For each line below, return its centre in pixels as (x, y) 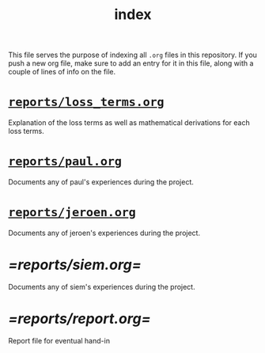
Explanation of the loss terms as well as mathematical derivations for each (129, 123)
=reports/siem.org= (75, 265)
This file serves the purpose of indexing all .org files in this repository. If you (132, 55)
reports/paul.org (65, 162)
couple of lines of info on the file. (62, 72)
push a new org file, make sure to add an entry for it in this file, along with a (131, 63)
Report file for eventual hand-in (59, 340)
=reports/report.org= (79, 319)
